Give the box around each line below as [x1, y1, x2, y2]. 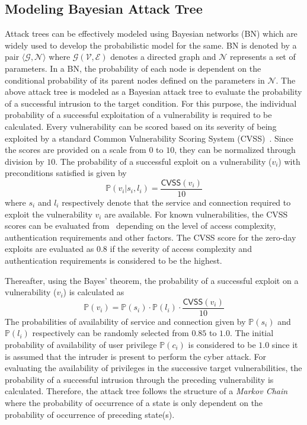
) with [278, 155, 300, 167]
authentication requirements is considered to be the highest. [5, 254, 222, 266]
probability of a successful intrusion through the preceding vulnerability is [5, 373, 274, 385]
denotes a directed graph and [110, 50, 216, 63]
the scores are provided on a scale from [5, 143, 146, 156]
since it [271, 338, 298, 350]
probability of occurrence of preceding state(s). [5, 408, 175, 420]
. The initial [230, 327, 274, 339]
